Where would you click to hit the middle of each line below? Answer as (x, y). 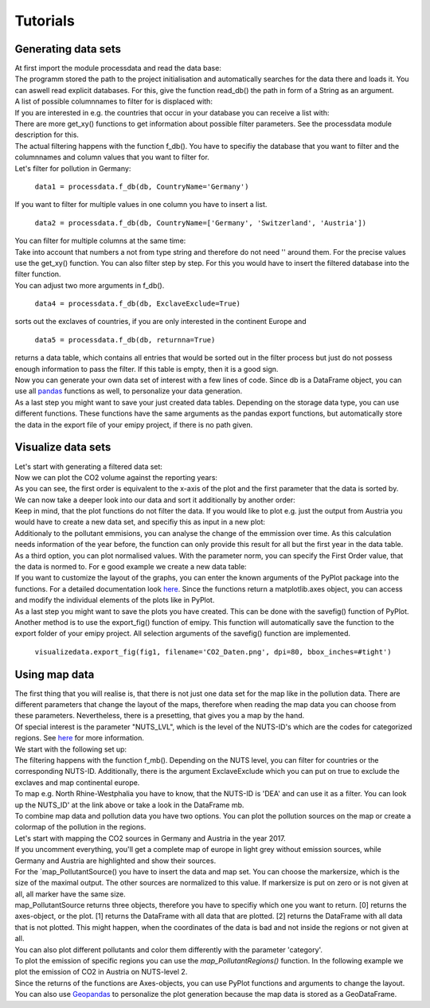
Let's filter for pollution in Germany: (73, 168)
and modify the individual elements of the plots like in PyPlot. (115, 600)
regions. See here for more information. (80, 738)
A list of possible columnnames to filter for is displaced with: (113, 102)
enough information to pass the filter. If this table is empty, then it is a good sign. (147, 369)
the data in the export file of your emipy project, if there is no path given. (134, 424)
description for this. (47, 135)
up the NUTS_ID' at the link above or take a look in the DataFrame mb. (129, 805)
